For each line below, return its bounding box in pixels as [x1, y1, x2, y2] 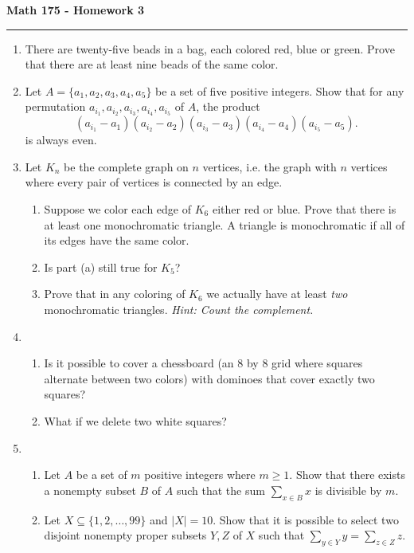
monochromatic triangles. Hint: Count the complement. [44, 300, 314, 317]
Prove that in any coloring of [44, 285, 186, 302]
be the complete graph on [64, 158, 189, 175]
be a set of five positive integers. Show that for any [155, 82, 404, 99]
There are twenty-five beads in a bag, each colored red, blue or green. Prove [25, 40, 395, 57]
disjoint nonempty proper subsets [44, 527, 207, 543]
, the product [196, 98, 260, 115]
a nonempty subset [44, 481, 136, 498]
